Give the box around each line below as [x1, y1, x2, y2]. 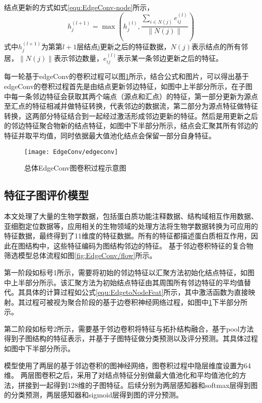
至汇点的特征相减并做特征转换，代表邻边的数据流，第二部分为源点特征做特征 [4, 101, 258, 111]
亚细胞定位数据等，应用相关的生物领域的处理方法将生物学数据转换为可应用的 [4, 220, 258, 231]
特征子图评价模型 [4, 187, 89, 203]
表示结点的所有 [191, 41, 241, 51]
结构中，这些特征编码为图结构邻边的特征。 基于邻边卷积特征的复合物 [25, 240, 253, 251]
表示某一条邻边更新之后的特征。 [117, 52, 223, 63]
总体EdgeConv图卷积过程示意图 [24, 163, 126, 173]
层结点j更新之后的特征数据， [77, 41, 171, 51]
